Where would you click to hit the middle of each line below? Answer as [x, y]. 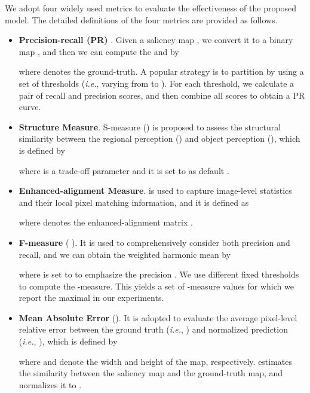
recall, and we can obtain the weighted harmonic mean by [125, 254]
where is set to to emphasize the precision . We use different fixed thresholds [159, 274]
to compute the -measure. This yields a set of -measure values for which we [156, 286]
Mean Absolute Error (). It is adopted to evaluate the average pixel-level [158, 317]
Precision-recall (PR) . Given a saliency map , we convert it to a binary [156, 40]
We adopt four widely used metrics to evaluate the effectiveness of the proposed [151, 8]
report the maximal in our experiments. [91, 298]
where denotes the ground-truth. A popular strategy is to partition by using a [161, 71]
